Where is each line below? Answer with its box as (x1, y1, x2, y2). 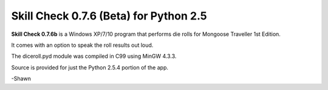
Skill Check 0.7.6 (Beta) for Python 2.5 (11, 9, 208, 22)
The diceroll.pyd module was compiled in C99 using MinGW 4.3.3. (11, 52, 177, 60)
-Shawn (11, 75, 32, 82)
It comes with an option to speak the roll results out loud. (11, 41, 154, 49)
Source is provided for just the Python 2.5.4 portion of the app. (11, 64, 168, 71)
